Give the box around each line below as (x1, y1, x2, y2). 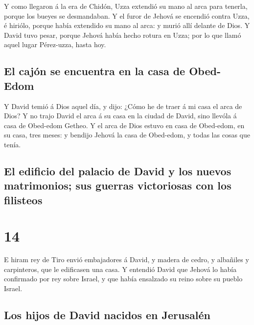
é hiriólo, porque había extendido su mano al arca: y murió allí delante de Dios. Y (4, 20, 250, 30)
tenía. (4, 139, 21, 149)
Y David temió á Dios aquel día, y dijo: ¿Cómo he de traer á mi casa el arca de (4, 101, 242, 111)
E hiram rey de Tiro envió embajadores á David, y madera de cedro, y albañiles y (4, 254, 249, 265)
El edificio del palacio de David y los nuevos (4, 163, 231, 178)
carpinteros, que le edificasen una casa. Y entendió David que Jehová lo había (4, 264, 237, 274)
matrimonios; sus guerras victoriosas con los (4, 178, 231, 193)
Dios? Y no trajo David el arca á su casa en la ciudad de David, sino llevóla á (4, 110, 237, 121)
